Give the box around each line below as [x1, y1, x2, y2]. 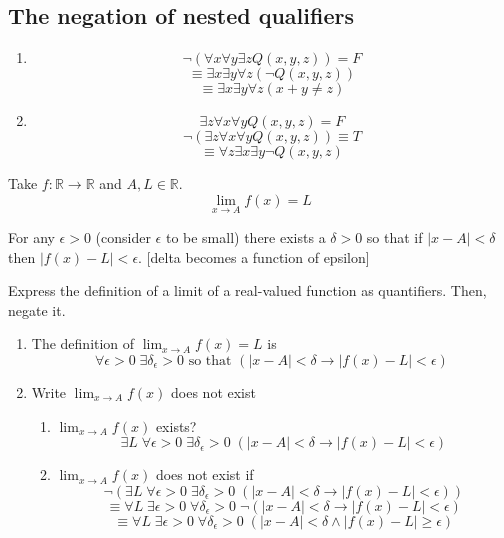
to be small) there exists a [165, 227, 326, 248]
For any [8, 227, 55, 248]
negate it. [8, 299, 66, 320]
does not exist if [155, 464, 254, 485]
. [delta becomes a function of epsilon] [138, 246, 370, 267]
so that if [366, 227, 423, 248]
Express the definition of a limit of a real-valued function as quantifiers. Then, [8, 280, 487, 301]
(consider [95, 227, 151, 248]
